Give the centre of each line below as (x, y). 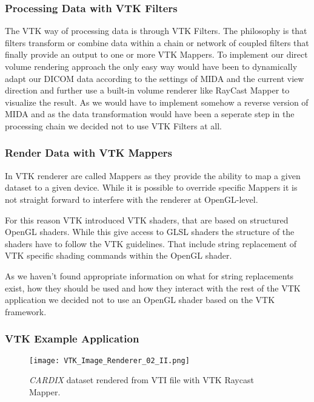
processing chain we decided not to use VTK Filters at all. (113, 125)
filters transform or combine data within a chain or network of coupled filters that (157, 42)
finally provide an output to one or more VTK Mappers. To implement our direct (156, 54)
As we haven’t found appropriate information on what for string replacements (149, 275)
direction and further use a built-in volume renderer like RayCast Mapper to (147, 90)
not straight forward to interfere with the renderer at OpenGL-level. (132, 199)
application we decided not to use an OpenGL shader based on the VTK (140, 300)
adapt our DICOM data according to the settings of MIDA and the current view (155, 78)
